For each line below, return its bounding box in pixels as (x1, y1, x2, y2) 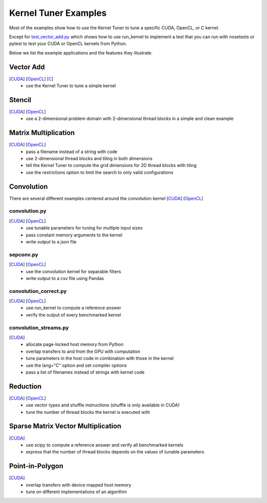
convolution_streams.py (9, 324, 69, 331)
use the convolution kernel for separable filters (26, 268, 121, 275)
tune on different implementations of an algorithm (26, 489, 127, 495)
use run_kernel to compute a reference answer (26, 305, 121, 311)
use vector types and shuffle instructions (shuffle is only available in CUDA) (26, 402, 180, 408)
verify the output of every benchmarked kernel (26, 312, 121, 318)
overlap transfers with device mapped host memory (26, 482, 132, 488)
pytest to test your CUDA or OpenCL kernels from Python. (9, 41, 127, 47)
